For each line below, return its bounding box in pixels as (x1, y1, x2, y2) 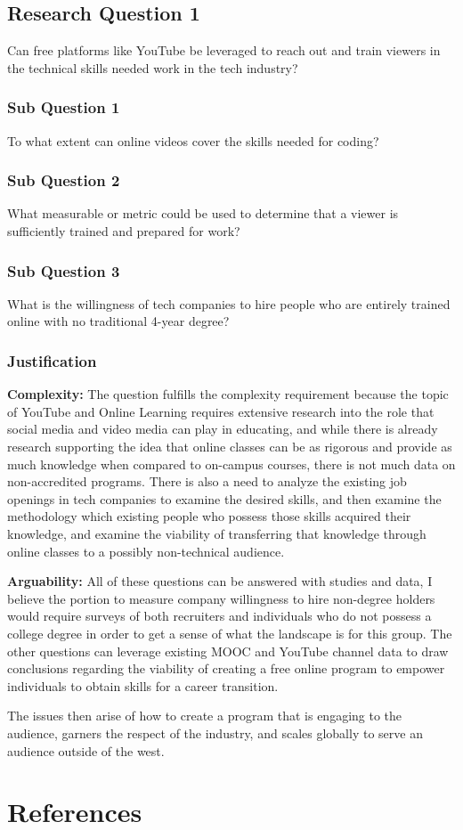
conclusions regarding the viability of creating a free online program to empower (7, 659, 445, 678)
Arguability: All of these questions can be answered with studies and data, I (7, 572, 433, 590)
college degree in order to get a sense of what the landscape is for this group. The (7, 623, 452, 642)
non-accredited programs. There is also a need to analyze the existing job (7, 472, 407, 491)
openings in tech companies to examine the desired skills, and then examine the (7, 489, 442, 508)
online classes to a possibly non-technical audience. (7, 541, 285, 560)
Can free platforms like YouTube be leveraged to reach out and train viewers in (7, 41, 441, 60)
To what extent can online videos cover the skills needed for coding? (7, 131, 379, 150)
